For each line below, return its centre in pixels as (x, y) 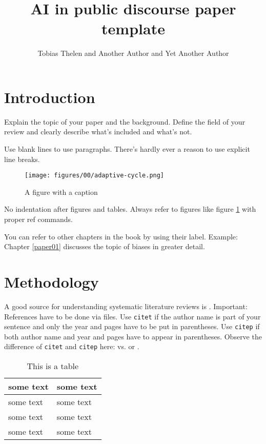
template (133, 28)
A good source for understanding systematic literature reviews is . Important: (126, 306)
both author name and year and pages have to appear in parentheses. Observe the (133, 336)
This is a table (53, 366)
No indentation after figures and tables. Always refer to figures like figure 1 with (130, 209)
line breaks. (22, 159)
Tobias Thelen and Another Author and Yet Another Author (133, 53)
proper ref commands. (38, 219)
